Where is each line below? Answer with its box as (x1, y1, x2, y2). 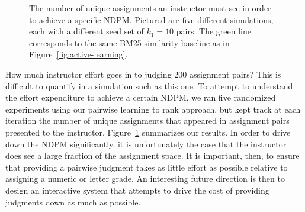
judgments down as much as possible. (5, 195, 141, 208)
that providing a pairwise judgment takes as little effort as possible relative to (5, 160, 288, 173)
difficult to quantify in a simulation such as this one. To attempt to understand (5, 79, 293, 92)
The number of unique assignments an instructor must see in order (29, 2, 271, 14)
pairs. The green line (176, 25, 251, 37)
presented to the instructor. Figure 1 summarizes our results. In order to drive (5, 126, 291, 138)
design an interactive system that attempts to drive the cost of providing (5, 184, 269, 196)
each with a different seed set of (29, 25, 144, 37)
